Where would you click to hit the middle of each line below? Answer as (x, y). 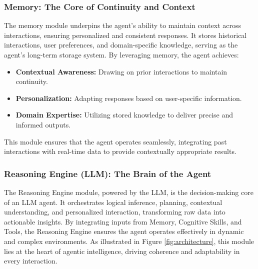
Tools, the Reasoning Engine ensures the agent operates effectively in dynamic (124, 231)
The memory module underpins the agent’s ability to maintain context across (123, 25)
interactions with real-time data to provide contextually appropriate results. (120, 151)
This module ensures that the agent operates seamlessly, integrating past (115, 141)
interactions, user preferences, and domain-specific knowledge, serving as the (121, 45)
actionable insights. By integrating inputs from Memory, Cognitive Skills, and (123, 221)
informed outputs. (43, 124)
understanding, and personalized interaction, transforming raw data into (115, 212)
